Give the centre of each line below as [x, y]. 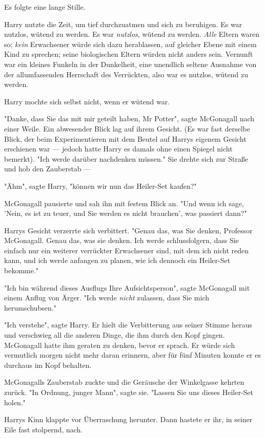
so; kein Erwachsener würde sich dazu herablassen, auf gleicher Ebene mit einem [130, 44]
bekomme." [22, 270]
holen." [15, 402]
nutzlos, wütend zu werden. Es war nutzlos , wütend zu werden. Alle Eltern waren [132, 34]
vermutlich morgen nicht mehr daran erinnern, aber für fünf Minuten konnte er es [132, 355]
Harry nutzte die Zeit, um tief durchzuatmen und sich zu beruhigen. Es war [123, 24]
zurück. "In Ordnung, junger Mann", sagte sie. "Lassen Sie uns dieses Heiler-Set [129, 392]
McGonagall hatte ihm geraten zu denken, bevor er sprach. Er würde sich [120, 345]
